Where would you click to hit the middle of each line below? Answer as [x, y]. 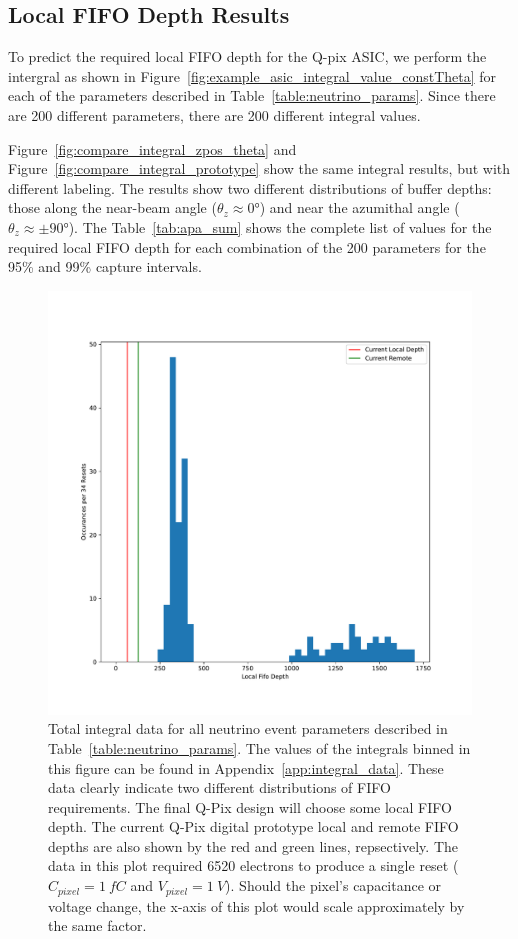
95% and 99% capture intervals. [105, 266]
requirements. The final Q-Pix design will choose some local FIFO [250, 806]
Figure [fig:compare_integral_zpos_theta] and [152, 148]
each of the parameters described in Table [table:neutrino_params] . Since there [252, 95]
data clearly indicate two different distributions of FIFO [219, 787]
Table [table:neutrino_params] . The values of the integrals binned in [259, 747]
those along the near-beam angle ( [112, 207]
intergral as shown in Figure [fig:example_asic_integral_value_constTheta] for [252, 75]
